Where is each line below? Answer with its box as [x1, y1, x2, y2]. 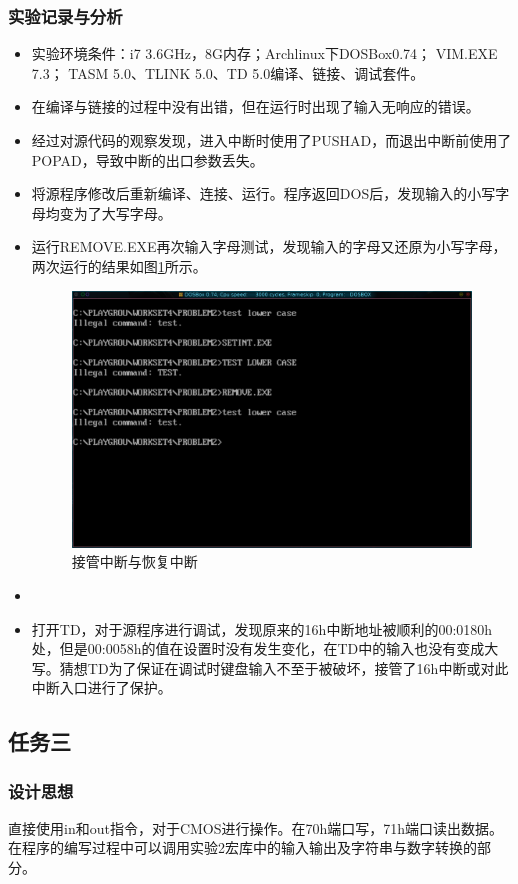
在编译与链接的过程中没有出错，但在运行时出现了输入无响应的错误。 [31, 96, 480, 117]
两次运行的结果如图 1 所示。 [31, 255, 207, 276]
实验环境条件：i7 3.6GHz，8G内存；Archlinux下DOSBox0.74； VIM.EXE [31, 43, 498, 64]
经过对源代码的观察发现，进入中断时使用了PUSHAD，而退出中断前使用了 [31, 130, 512, 150]
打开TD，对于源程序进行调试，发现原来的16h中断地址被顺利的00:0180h [31, 618, 493, 639]
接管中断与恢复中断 [71, 551, 198, 572]
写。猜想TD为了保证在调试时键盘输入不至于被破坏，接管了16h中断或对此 [31, 657, 509, 678]
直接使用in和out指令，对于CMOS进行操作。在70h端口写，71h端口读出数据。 [8, 817, 504, 838]
